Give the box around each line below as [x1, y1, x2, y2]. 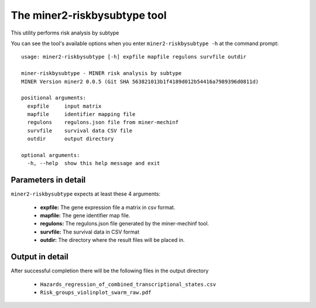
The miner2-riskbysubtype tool [11, 9, 167, 22]
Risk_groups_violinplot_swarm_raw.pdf [40, 289, 152, 296]
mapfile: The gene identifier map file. [40, 212, 130, 219]
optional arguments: [21, 152, 80, 159]
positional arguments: [21, 94, 87, 101]
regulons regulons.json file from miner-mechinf [27, 119, 178, 126]
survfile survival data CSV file [27, 127, 133, 134]
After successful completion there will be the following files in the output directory [11, 267, 209, 275]
